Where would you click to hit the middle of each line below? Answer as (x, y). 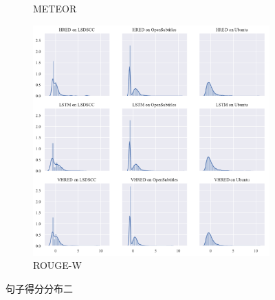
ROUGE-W (57, 265)
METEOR (55, 8)
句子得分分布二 (39, 289)
